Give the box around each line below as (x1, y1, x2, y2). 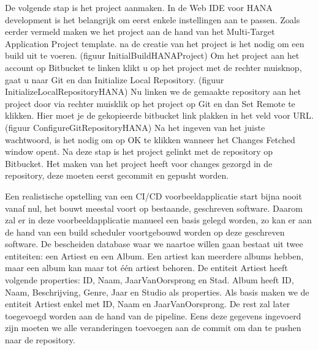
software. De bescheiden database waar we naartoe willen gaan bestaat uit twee (5, 237, 303, 250)
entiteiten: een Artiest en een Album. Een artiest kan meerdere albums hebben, (5, 249, 304, 262)
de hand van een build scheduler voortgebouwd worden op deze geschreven (5, 225, 285, 238)
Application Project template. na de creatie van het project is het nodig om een (5, 37, 305, 50)
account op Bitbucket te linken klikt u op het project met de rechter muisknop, (5, 61, 302, 73)
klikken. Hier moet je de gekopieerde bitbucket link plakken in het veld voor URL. (5, 109, 314, 122)
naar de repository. (5, 333, 75, 346)
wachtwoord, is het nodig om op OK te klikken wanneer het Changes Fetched (5, 133, 295, 146)
